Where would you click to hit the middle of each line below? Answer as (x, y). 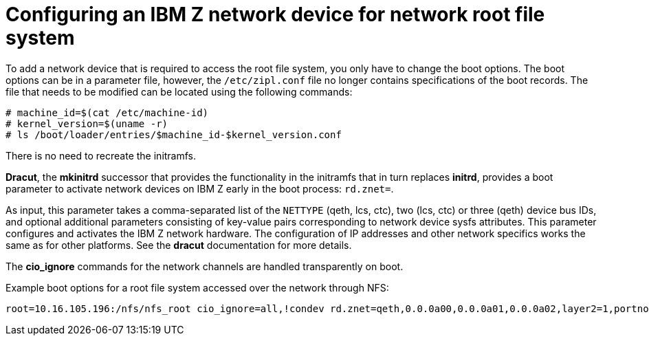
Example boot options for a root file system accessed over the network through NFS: (197, 287)
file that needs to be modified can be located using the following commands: (179, 91)
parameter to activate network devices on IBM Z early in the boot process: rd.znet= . (200, 188)
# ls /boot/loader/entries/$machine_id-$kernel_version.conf (174, 134)
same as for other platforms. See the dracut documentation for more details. (179, 245)
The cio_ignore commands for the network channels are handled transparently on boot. (205, 266)
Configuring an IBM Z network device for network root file (275, 14)
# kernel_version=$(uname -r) (87, 123)
